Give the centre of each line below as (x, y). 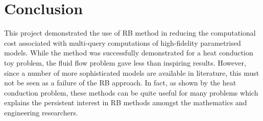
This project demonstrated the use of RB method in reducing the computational (130, 33)
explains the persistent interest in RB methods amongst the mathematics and (126, 102)
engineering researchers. (41, 112)
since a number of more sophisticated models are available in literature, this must (132, 72)
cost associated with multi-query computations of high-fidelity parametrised (123, 42)
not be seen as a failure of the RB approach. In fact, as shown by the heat (120, 83)
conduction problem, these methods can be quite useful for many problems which (131, 92)
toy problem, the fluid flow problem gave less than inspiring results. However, (125, 62)
